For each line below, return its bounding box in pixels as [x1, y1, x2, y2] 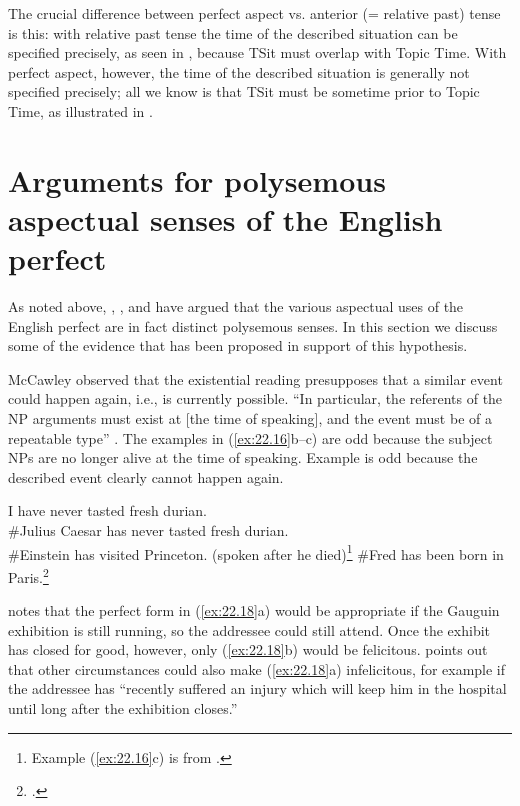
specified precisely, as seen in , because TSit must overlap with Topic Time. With [8, 42, 507, 63]
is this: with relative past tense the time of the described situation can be [8, 22, 458, 43]
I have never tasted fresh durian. [8, 500, 207, 521]
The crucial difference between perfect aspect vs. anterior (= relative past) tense [8, 3, 501, 23]
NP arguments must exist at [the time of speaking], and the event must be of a [8, 408, 492, 429]
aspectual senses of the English [8, 198, 443, 239]
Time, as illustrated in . [8, 100, 153, 121]
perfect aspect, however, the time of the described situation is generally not [8, 61, 470, 82]
